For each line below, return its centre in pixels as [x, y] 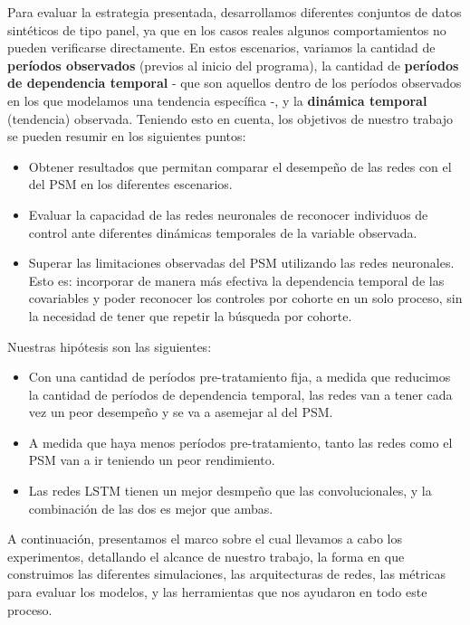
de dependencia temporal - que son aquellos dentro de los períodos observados [235, 83]
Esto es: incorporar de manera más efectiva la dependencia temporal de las [236, 280]
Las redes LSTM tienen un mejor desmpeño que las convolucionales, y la [230, 491]
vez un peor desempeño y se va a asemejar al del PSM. [181, 412]
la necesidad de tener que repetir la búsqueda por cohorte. [190, 315]
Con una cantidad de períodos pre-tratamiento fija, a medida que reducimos [240, 377]
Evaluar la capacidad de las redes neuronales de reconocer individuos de [228, 214]
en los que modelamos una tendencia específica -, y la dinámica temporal [217, 100]
